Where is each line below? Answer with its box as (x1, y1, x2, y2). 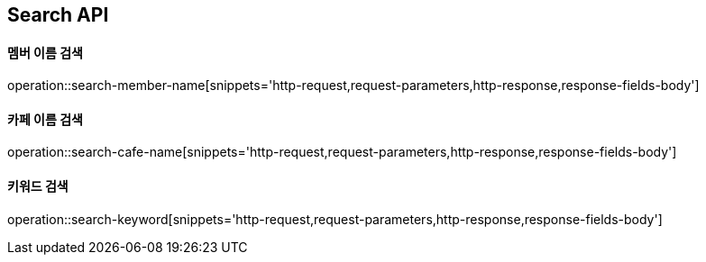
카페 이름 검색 (7, 111, 83, 127)
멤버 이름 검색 (7, 44, 83, 60)
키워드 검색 (7, 178, 69, 194)
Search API (7, 4, 109, 26)
